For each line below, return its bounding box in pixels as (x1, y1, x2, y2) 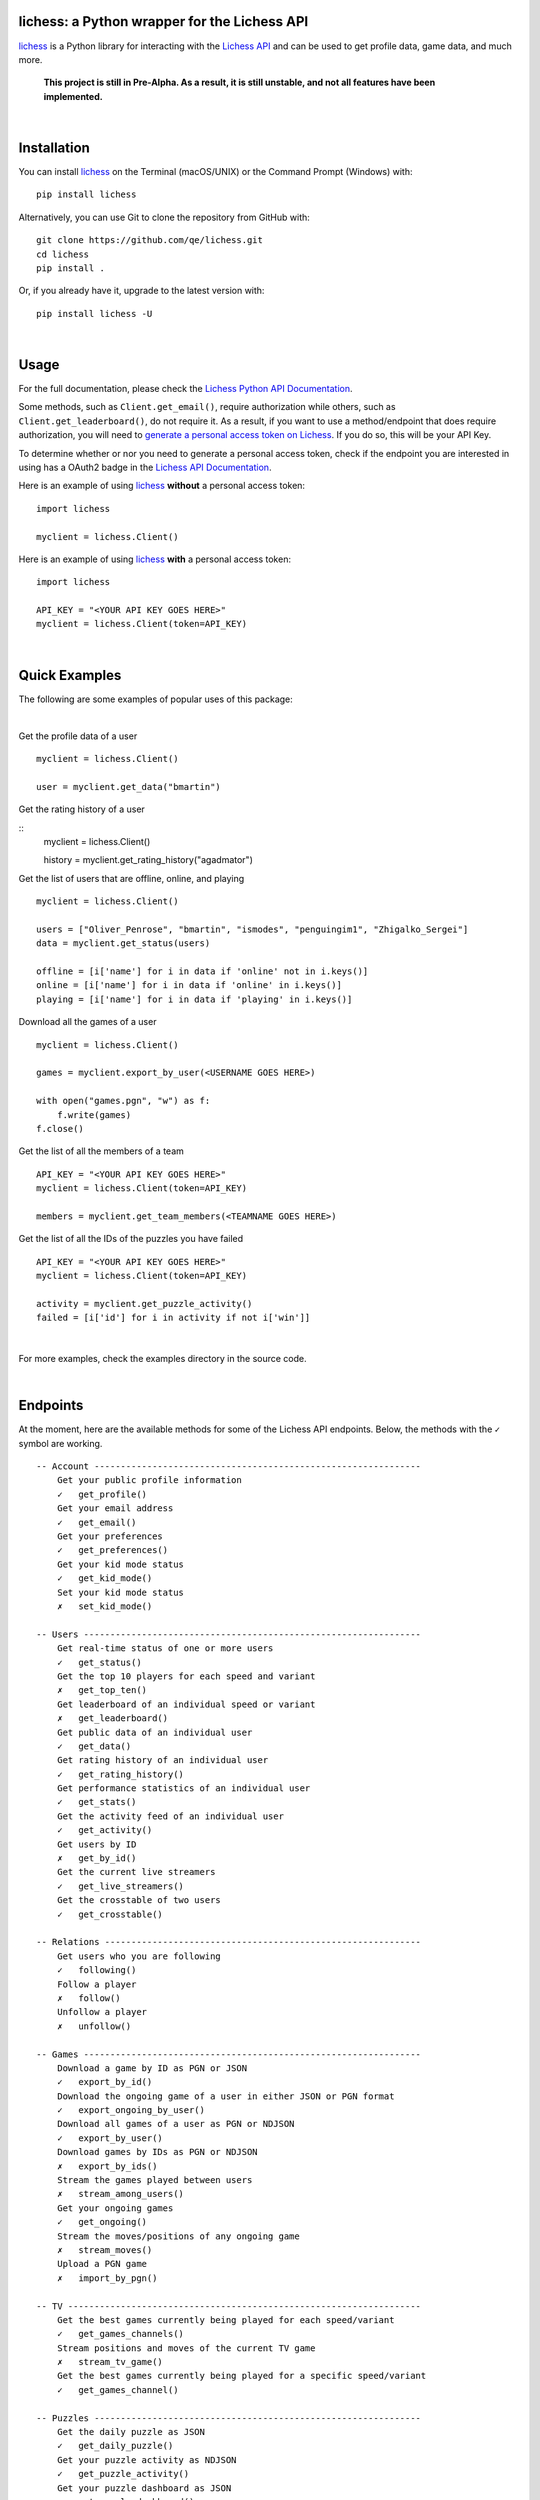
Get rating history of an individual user (56, 1755, 269, 1766)
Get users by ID (56, 1838, 137, 1850)
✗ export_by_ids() (56, 2160, 158, 2172)
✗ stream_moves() (56, 2244, 153, 2255)
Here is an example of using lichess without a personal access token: (18, 480, 305, 492)
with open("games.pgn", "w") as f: (36, 1095, 211, 1107)
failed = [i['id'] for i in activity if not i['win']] (36, 1312, 311, 1324)
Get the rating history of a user (18, 803, 145, 815)
